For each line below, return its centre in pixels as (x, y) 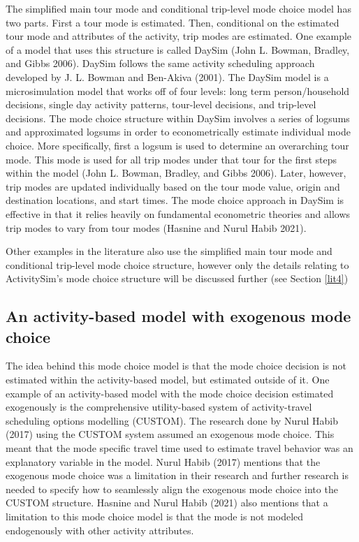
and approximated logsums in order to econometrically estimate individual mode (178, 132)
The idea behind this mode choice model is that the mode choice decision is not (176, 366)
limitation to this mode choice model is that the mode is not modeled (155, 516)
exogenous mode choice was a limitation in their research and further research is (177, 475)
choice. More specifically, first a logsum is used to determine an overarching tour (177, 145)
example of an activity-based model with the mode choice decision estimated (170, 393)
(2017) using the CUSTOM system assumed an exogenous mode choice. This (170, 434)
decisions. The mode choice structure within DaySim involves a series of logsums (178, 118)
